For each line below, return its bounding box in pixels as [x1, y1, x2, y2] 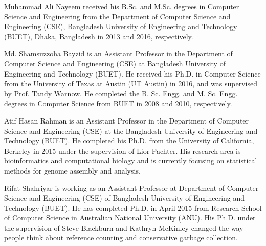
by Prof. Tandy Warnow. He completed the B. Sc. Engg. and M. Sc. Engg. [4, 88, 238, 99]
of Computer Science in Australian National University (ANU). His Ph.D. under [4, 212, 256, 223]
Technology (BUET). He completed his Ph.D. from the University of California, [4, 135, 254, 146]
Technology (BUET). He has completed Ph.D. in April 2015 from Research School [4, 202, 262, 213]
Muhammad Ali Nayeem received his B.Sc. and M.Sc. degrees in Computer [4, 1, 239, 11]
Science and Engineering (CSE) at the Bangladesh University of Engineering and [4, 125, 258, 136]
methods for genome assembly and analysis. [4, 165, 141, 176]
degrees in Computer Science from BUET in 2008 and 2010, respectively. [4, 98, 232, 109]
